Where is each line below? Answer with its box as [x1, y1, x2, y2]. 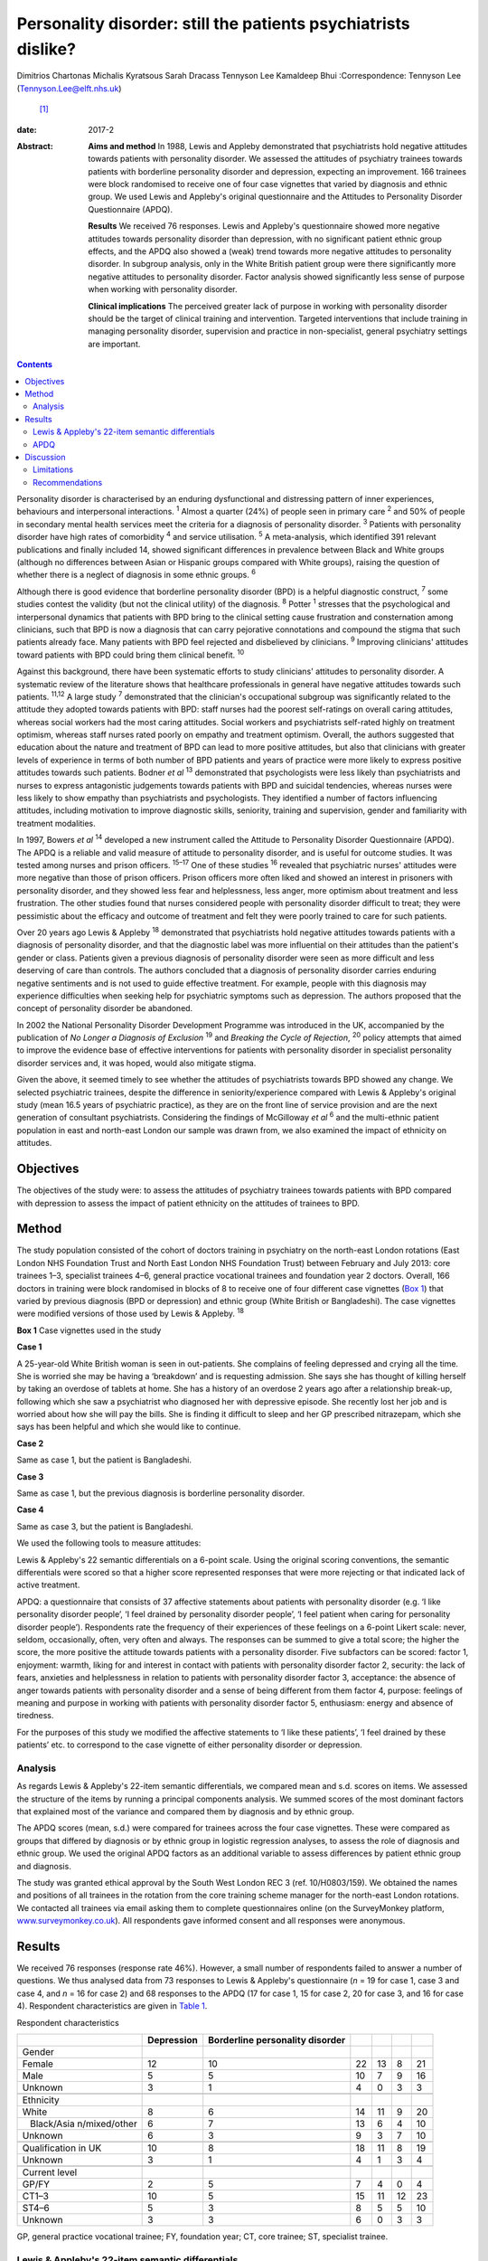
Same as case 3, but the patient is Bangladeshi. [16, 1520, 193, 1532]
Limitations [33, 464, 74, 475]
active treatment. [16, 1579, 80, 1591]
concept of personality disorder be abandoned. [16, 1003, 193, 1014]
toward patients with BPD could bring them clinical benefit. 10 [16, 648, 245, 660]
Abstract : [16, 140, 53, 151]
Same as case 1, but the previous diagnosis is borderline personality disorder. [16, 1488, 305, 1499]
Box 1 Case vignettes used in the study [16, 1325, 162, 1336]
